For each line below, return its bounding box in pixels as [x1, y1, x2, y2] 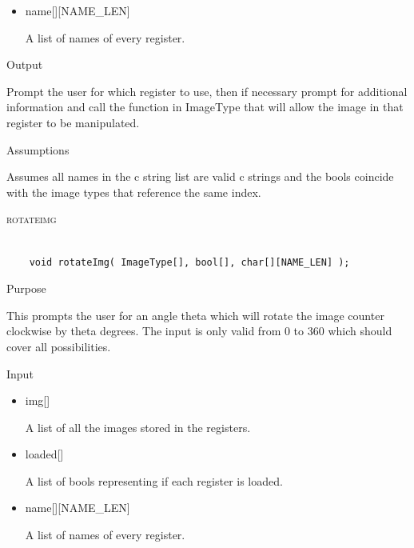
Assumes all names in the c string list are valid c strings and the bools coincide [6, 168, 394, 185]
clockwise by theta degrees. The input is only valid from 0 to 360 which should [6, 322, 392, 339]
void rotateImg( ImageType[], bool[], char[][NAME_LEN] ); [29, 256, 350, 268]
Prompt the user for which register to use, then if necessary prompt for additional [6, 82, 408, 99]
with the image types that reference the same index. [6, 183, 261, 200]
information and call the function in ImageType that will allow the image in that [6, 98, 404, 115]
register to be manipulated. [6, 114, 140, 130]
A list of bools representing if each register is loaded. [25, 472, 283, 489]
